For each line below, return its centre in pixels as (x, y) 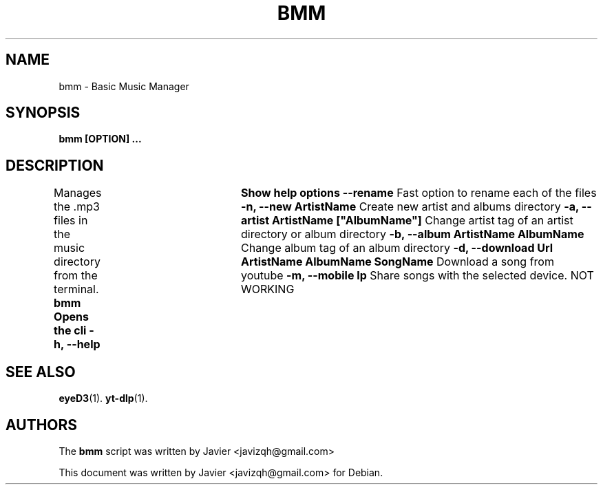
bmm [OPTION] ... (100, 139)
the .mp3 (77, 207)
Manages (78, 193)
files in (71, 221)
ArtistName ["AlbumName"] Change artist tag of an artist (422, 221)
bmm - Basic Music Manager (124, 86)
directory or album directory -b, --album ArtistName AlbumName (413, 234)
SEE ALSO (41, 372)
